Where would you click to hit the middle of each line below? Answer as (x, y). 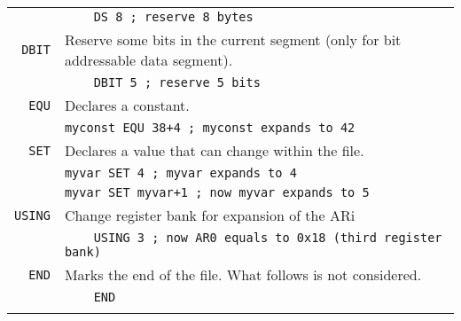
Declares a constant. (127, 105)
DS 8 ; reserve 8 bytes (173, 17)
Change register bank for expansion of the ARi (210, 215)
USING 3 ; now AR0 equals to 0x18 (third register (268, 238)
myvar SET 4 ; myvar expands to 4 (180, 173)
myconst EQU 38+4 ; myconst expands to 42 (210, 128)
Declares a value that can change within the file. (214, 150)
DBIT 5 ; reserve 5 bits (177, 82)
